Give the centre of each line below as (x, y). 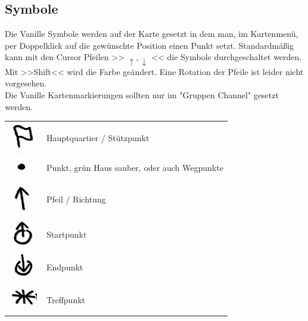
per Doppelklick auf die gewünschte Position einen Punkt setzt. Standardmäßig (150, 45)
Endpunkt (65, 267)
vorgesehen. (26, 83)
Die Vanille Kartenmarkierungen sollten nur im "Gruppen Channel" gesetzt (142, 95)
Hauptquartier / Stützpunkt (98, 138)
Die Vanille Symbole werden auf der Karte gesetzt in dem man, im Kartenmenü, (152, 34)
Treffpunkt (66, 300)
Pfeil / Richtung (76, 199)
